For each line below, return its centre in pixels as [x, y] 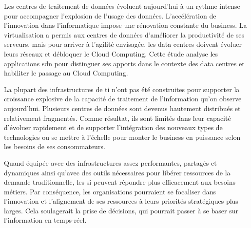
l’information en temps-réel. [45, 220]
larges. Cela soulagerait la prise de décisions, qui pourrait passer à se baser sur [121, 210]
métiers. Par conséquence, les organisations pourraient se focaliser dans [110, 191]
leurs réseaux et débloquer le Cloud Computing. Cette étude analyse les [111, 53]
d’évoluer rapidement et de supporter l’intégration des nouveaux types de [113, 127]
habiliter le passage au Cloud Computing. [66, 73]
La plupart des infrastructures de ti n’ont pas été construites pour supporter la [122, 89]
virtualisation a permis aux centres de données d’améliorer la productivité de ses [124, 34]
